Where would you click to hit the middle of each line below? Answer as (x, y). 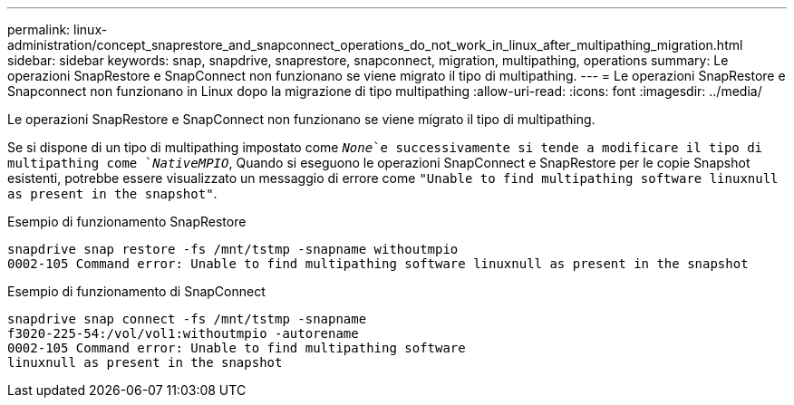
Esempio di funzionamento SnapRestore (127, 222)
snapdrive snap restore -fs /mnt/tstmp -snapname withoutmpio (233, 249)
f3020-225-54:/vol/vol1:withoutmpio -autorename (183, 333)
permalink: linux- (58, 29)
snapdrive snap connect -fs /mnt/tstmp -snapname (187, 319)
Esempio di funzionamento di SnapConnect (136, 291)
